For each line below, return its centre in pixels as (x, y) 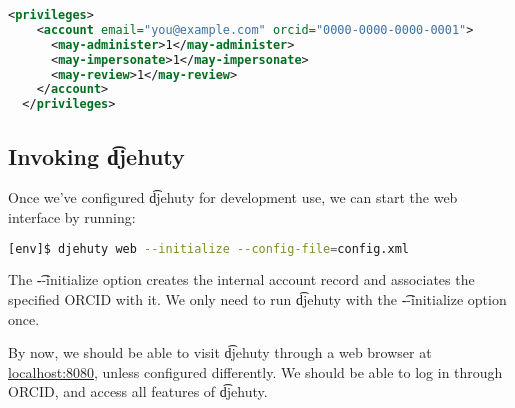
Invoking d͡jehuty (96, 155)
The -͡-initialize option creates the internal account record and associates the (241, 279)
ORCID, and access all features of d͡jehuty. (138, 391)
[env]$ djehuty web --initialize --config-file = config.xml (208, 248)
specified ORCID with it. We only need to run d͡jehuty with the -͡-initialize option (257, 298)
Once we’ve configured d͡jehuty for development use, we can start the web (233, 197)
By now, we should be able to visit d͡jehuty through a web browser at (220, 352)
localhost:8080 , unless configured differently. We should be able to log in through (255, 371)
